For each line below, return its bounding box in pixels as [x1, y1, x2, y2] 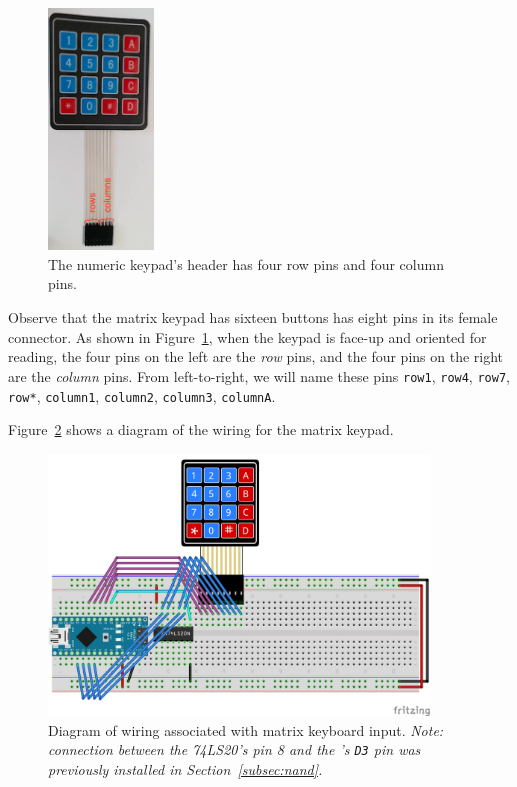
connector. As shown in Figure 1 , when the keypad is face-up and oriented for [8, 326, 487, 347]
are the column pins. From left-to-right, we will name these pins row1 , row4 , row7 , [8, 365, 510, 386]
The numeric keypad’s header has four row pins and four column [48, 253, 444, 274]
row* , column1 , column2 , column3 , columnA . [8, 385, 276, 406]
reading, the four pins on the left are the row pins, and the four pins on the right [8, 346, 504, 367]
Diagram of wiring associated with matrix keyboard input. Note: [48, 719, 444, 740]
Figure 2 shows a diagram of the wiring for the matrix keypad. [8, 419, 394, 440]
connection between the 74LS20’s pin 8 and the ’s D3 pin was [48, 739, 421, 760]
